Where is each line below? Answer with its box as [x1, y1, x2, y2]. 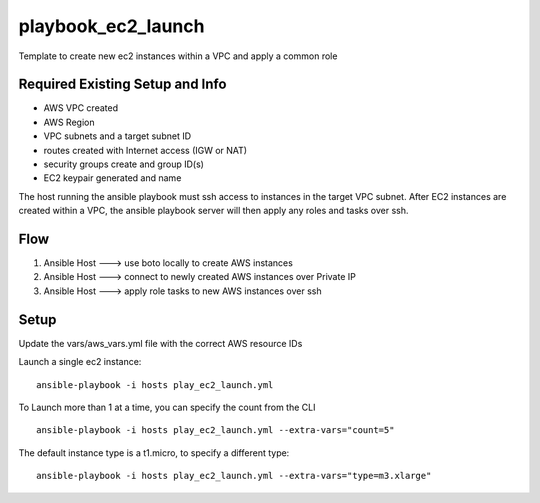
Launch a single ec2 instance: [18, 356, 142, 368]
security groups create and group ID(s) [43, 158, 205, 170]
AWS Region [43, 116, 95, 128]
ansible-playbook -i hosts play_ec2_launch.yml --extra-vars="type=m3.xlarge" [36, 470, 432, 482]
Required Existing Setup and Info [18, 76, 227, 93]
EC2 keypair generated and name [43, 172, 182, 184]
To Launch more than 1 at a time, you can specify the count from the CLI [18, 401, 316, 413]
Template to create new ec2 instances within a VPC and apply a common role [18, 50, 338, 62]
